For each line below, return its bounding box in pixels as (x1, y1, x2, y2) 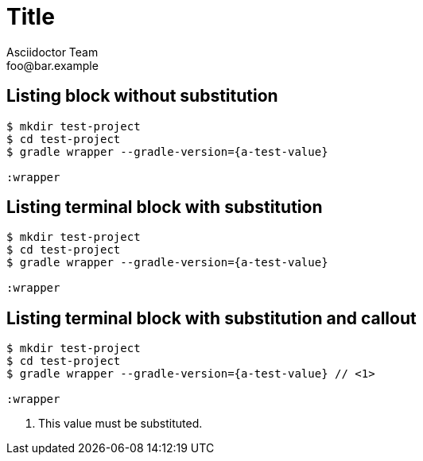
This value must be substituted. (38, 416, 203, 431)
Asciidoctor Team (6, 45, 99, 59)
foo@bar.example (6, 58, 99, 72)
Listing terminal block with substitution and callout (6, 308, 417, 328)
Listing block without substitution (6, 86, 278, 107)
